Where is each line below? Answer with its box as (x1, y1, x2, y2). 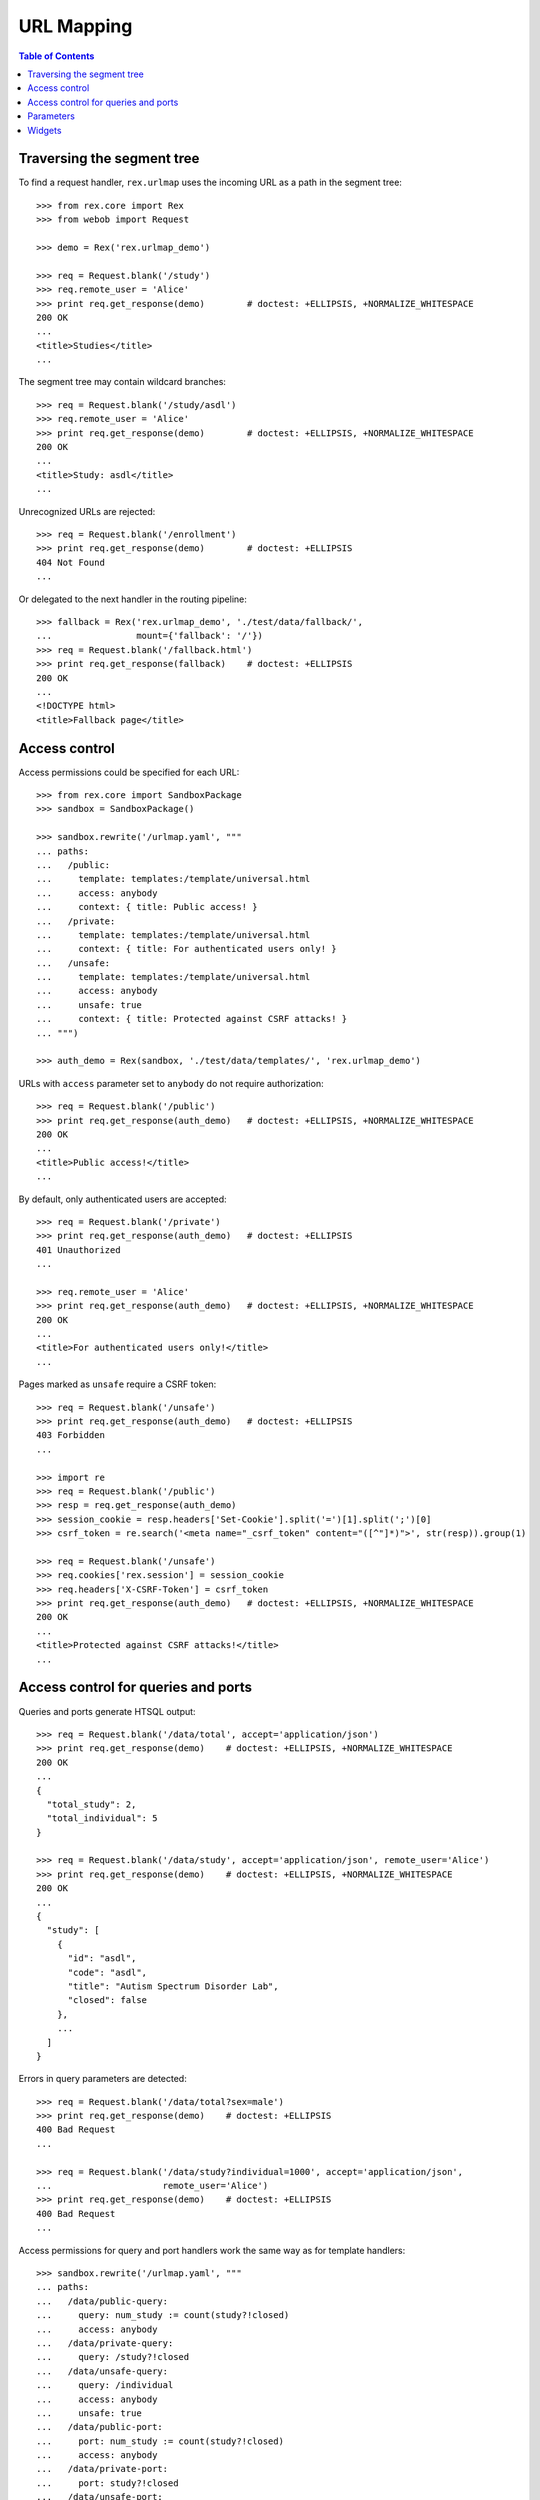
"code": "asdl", (67, 1966, 148, 1978)
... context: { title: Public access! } (36, 901, 259, 913)
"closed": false (67, 1995, 148, 2006)
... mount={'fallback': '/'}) (36, 630, 264, 642)
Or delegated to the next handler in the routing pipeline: (18, 593, 247, 605)
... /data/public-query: (36, 2295, 169, 2307)
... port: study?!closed (36, 2477, 179, 2489)
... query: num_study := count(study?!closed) (36, 2310, 290, 2321)
